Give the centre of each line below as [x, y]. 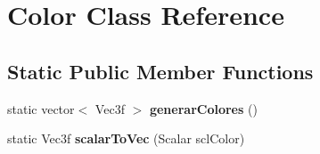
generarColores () [203, 108]
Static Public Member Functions [160, 71]
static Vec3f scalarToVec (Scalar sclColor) [126, 138]
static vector [41, 108]
